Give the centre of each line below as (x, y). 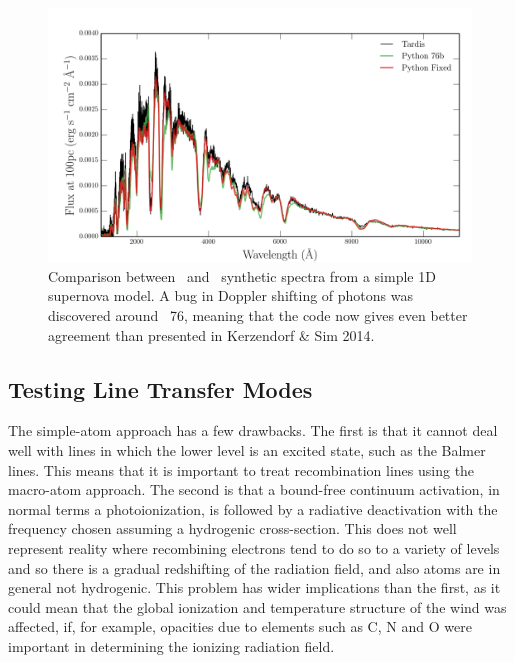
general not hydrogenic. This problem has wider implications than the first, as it (254, 587)
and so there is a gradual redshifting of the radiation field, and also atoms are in (254, 567)
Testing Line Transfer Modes (160, 388)
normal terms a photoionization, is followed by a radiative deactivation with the (253, 508)
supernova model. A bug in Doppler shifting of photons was (231, 295)
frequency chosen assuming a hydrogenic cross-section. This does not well (232, 528)
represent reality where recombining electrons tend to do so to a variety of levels (254, 547)
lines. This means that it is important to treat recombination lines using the (241, 469)
